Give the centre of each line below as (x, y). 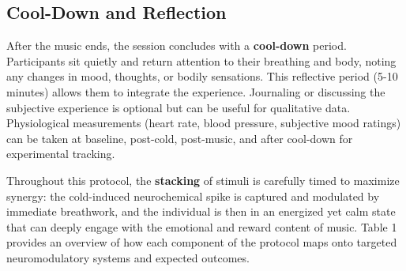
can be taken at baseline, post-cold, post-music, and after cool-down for (180, 138)
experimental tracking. (61, 154)
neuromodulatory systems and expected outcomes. (128, 257)
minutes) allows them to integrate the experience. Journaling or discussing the (196, 91)
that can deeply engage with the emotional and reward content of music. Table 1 (202, 226)
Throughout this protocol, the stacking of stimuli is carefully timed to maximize (203, 180)
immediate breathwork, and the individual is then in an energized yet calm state (201, 211)
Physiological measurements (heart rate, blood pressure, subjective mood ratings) (204, 123)
